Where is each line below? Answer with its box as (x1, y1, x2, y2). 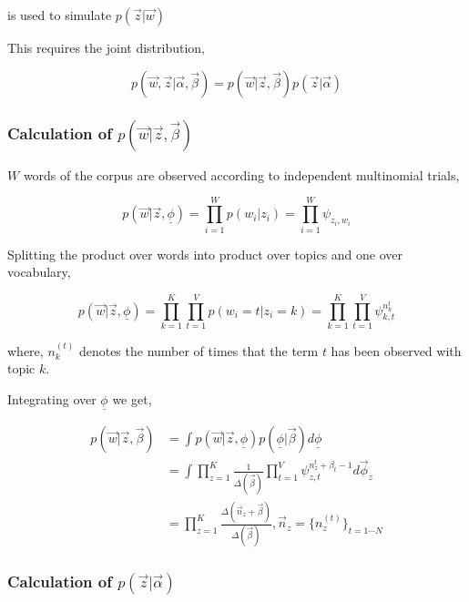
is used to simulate (7, 5, 112, 24)
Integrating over (7, 389, 97, 408)
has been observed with (331, 341, 462, 360)
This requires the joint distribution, (7, 38, 205, 56)
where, (7, 341, 44, 360)
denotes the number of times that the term (78, 341, 319, 360)
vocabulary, (7, 262, 71, 281)
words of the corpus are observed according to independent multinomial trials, (23, 165, 460, 184)
